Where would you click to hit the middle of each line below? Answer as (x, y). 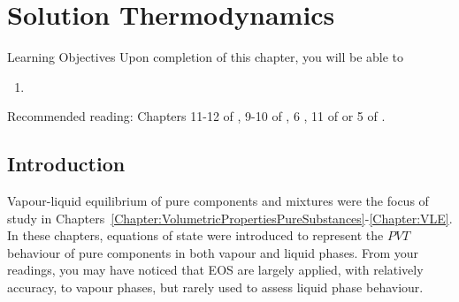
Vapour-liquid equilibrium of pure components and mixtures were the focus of (218, 201)
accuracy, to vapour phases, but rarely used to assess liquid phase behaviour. (215, 287)
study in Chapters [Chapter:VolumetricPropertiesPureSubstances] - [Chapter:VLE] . (230, 218)
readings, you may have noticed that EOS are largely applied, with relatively (215, 270)
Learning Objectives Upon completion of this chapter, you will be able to (206, 57)
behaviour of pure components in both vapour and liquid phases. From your (213, 252)
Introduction (66, 164)
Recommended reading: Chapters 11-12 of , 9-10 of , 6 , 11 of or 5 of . (196, 116)
